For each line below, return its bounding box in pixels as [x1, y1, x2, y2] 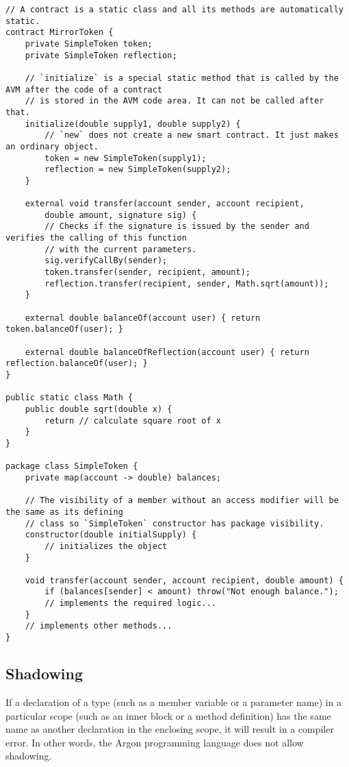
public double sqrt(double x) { [25, 404, 172, 414]
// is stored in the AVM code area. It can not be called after [25, 96, 324, 106]
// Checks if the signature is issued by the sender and [44, 221, 309, 232]
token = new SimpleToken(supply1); [44, 153, 207, 163]
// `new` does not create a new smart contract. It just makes [44, 130, 339, 141]
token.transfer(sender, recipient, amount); [44, 267, 250, 278]
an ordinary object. [5, 141, 99, 151]
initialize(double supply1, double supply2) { [25, 119, 241, 129]
